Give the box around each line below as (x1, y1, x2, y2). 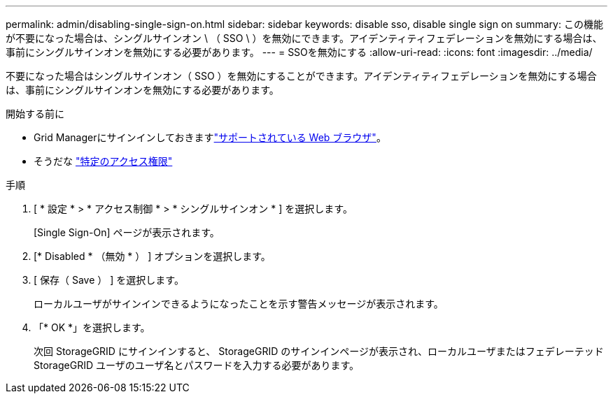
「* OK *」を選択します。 (34, 321, 150, 333)
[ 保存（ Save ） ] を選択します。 (34, 274, 184, 286)
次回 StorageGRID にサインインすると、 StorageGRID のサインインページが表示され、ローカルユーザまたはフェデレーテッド (34, 345, 604, 357)
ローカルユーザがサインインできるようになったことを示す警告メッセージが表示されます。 (34, 298, 444, 310)
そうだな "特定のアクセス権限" (34, 155, 173, 167)
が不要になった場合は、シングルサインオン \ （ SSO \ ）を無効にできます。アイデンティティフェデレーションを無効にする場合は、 (6, 32, 603, 44)
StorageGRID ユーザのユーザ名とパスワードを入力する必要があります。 (34, 359, 359, 371)
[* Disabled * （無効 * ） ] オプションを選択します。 (34, 250, 271, 262)
